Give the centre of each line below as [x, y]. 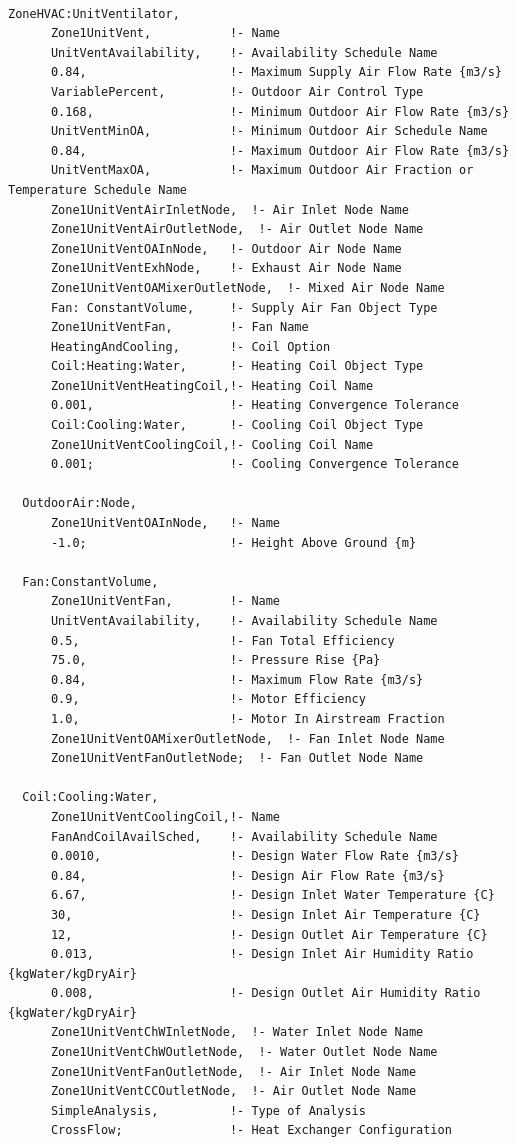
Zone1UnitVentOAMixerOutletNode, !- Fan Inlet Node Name [247, 738]
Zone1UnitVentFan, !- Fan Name [179, 327]
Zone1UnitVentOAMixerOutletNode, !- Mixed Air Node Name [247, 287]
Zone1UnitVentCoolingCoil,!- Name [165, 816]
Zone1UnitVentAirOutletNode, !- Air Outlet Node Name [237, 229]
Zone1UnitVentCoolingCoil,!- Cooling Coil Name [212, 444]
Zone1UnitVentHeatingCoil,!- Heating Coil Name [212, 385]
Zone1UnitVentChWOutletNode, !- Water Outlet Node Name [244, 1052]
